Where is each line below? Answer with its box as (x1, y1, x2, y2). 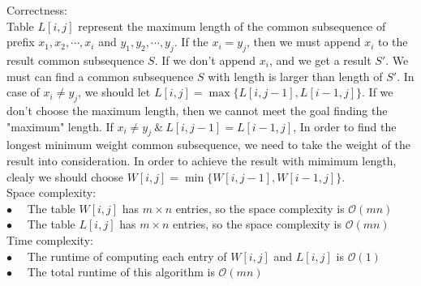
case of (6, 83, 40, 100)
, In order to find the (293, 117, 397, 134)
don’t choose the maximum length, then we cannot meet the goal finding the (6, 101, 388, 118)
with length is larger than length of (208, 67, 383, 84)
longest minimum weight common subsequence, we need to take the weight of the (6, 136, 410, 153)
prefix (6, 33, 35, 50)
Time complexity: (6, 231, 93, 248)
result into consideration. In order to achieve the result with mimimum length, (6, 152, 397, 169)
